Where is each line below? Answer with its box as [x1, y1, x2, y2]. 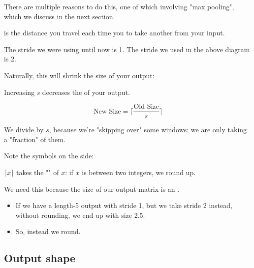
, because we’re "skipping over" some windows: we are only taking [49, 124, 247, 135]
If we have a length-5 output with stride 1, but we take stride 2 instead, [15, 200, 232, 210]
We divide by [4, 124, 44, 135]
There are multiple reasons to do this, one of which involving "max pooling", [4, 1, 234, 11]
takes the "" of [16, 167, 59, 177]
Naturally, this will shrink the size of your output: [4, 70, 155, 80]
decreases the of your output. [42, 87, 130, 97]
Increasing [4, 87, 34, 97]
